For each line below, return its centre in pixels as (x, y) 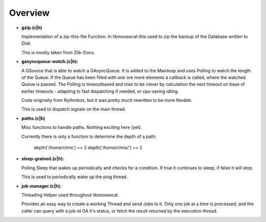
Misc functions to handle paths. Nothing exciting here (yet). (82, 127)
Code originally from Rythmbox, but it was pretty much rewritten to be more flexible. (107, 100)
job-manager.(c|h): (41, 186)
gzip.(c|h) (32, 28)
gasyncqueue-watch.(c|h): (50, 62)
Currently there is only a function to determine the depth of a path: (89, 136)
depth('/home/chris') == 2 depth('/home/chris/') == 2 (88, 148)
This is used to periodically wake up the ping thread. (75, 177)
